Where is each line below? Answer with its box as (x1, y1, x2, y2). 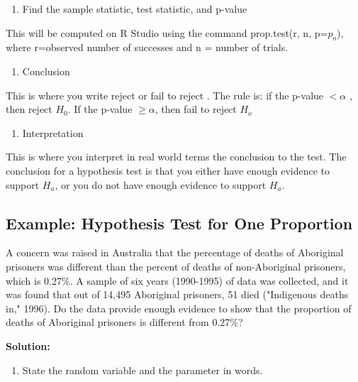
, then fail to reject (155, 102, 237, 116)
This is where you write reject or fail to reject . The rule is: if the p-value (6, 87, 324, 102)
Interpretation (22, 125, 84, 140)
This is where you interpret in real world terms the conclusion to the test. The (6, 149, 347, 164)
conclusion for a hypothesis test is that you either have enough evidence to (6, 163, 330, 178)
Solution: (6, 338, 50, 353)
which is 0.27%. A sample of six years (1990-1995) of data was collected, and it (6, 273, 349, 288)
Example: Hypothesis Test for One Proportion (6, 212, 353, 234)
